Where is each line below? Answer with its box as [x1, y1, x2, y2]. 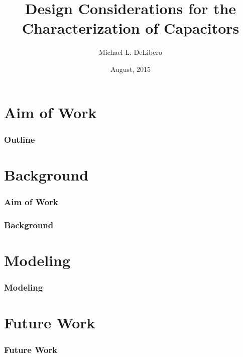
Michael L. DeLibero [99, 47, 162, 57]
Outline [4, 133, 35, 145]
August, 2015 [110, 63, 151, 74]
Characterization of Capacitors [22, 18, 239, 38]
